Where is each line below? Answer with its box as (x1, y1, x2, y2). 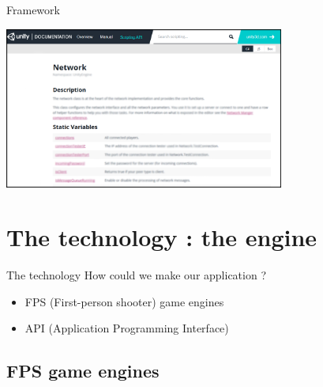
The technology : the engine (6, 221, 317, 253)
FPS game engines (6, 359, 160, 383)
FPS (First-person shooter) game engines (24, 293, 224, 309)
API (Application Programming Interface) (24, 320, 229, 336)
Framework (6, 2, 60, 17)
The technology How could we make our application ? (6, 267, 267, 283)
